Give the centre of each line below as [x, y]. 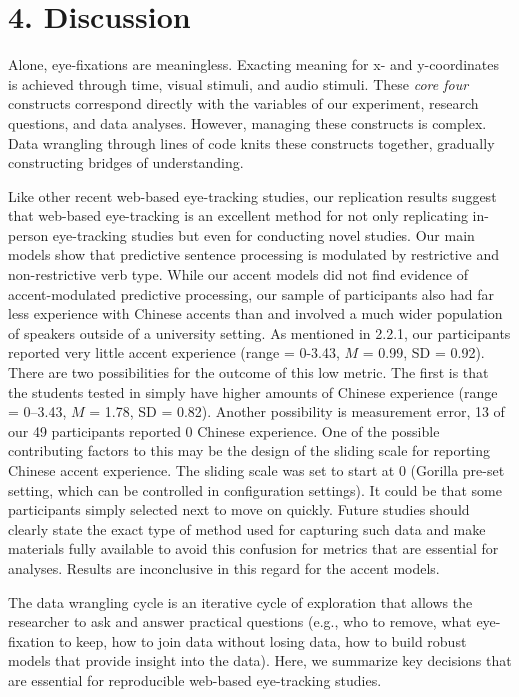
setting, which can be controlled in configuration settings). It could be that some [255, 489]
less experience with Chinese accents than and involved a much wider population [255, 313]
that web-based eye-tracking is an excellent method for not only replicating [238, 215]
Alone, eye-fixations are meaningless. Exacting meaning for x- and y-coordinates [254, 64]
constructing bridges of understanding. [126, 162]
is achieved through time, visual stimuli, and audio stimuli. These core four [238, 83]
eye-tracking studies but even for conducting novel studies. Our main [263, 234]
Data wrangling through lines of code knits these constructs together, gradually [251, 142]
